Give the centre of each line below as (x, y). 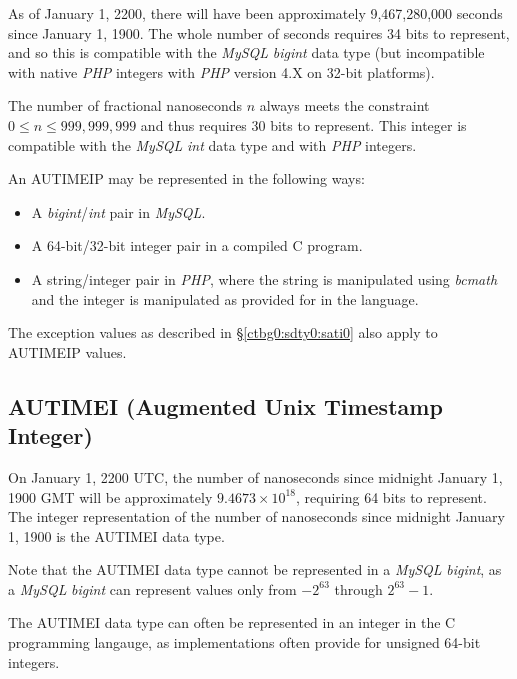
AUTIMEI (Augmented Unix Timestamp (225, 405)
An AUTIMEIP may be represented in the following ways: (186, 178)
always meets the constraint (344, 105)
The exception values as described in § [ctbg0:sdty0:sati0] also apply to (223, 332)
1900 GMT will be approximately (110, 496)
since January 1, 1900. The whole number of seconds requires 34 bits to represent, (259, 32)
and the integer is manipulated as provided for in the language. (225, 298)
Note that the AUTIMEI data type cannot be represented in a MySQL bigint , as (255, 569)
